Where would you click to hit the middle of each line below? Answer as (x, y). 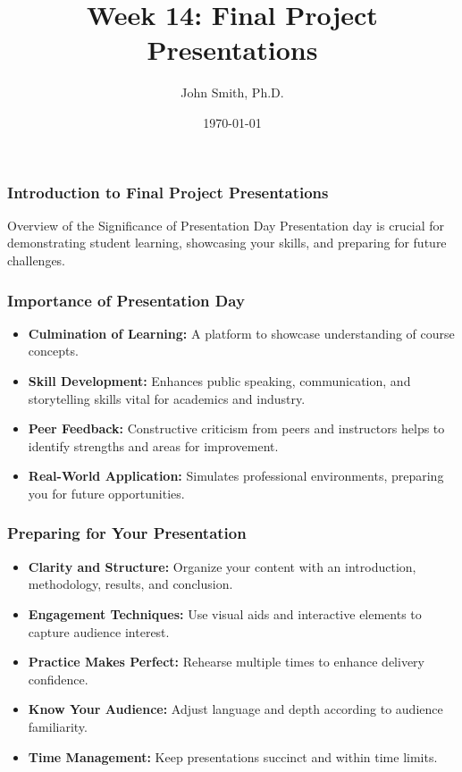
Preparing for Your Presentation (127, 533)
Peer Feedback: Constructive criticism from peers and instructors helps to (236, 428)
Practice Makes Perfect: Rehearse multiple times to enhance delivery (226, 662)
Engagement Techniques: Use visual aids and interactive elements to (225, 613)
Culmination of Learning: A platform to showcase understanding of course (241, 333)
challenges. (37, 260)
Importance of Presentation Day (126, 300)
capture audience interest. (99, 631)
